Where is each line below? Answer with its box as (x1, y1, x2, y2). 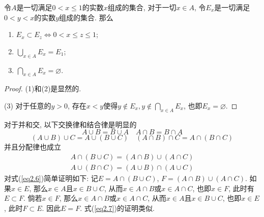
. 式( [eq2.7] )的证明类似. (80, 202, 155, 213)
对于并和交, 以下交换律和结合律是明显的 (4, 119, 137, 129)
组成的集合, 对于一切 (107, 2, 177, 12)
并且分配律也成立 (4, 141, 61, 152)
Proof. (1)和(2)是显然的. (4, 83, 81, 94)
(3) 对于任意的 (4, 100, 51, 111)
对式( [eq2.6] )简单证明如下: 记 (4, 173, 98, 184)
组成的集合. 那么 (59, 12, 113, 22)
